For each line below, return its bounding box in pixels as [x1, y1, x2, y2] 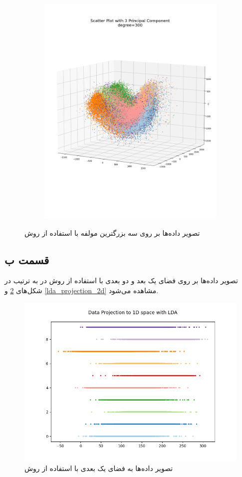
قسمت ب [4, 252, 49, 267]
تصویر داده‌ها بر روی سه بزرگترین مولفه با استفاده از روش [24, 227, 200, 238]
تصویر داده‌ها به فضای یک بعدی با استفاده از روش [24, 463, 173, 474]
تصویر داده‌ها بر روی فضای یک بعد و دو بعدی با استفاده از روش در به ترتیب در [4, 275, 238, 286]
